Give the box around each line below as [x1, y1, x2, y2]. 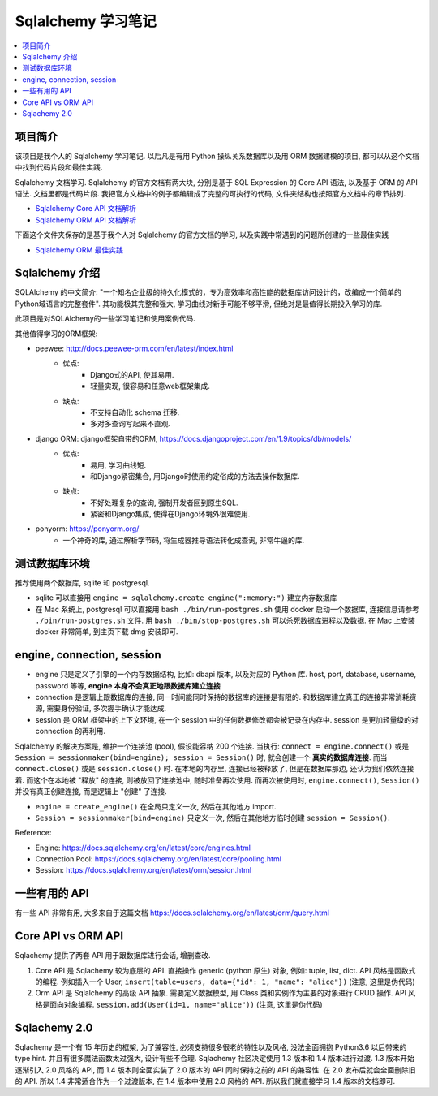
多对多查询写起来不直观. [90, 419, 171, 429]
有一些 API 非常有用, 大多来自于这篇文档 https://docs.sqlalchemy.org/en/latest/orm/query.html [15, 908, 330, 917]
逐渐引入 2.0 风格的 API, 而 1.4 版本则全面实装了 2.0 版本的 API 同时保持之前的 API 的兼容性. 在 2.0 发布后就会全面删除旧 [15, 1064, 417, 1075]
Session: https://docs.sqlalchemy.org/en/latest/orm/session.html [35, 865, 251, 875]
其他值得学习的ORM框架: [15, 329, 98, 339]
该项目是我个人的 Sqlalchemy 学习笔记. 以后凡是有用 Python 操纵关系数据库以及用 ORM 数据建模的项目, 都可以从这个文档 [15, 151, 420, 161]
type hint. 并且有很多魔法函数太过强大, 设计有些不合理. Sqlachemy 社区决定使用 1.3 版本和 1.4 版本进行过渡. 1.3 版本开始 [15, 1054, 415, 1064]
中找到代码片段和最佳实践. [15, 162, 103, 172]
